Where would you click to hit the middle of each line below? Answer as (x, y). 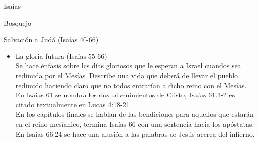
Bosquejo (18, 23)
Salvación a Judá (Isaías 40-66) (51, 39)
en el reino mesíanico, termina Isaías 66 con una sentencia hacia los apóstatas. (135, 123)
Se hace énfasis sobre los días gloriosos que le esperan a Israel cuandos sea (128, 66)
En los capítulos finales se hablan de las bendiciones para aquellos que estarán (134, 114)
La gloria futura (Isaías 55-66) (61, 56)
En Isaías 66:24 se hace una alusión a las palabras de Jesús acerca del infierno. (135, 133)
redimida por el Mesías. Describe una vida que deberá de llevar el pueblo (127, 75)
